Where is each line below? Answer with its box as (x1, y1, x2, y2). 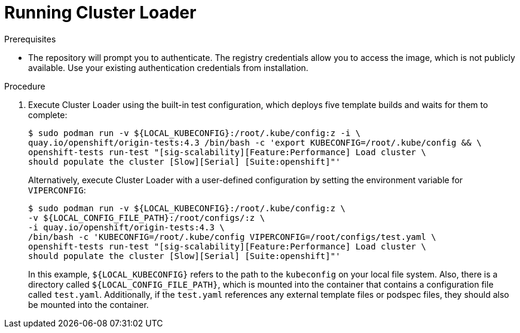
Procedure (4, 81, 45, 91)
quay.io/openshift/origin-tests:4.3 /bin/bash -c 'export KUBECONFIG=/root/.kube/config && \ (28, 137, 482, 147)
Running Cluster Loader (4, 2, 197, 23)
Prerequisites (4, 33, 56, 44)
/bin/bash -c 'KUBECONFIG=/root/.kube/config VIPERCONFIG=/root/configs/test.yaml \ (28, 232, 436, 242)
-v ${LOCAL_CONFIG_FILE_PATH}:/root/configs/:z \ (28, 212, 265, 223)
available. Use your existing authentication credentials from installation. (28, 62, 308, 73)
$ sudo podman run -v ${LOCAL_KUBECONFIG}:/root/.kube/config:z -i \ (28, 128, 361, 138)
